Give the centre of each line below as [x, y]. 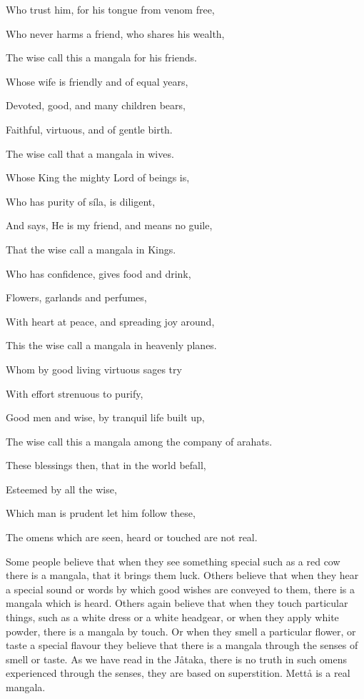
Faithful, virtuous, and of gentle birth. [89, 129]
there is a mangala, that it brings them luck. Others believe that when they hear [182, 575]
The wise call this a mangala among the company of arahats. [139, 441]
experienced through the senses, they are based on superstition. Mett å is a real [178, 673]
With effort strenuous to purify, [75, 393]
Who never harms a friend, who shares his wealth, [115, 33]
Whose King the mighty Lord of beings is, [98, 177]
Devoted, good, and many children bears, [96, 105]
